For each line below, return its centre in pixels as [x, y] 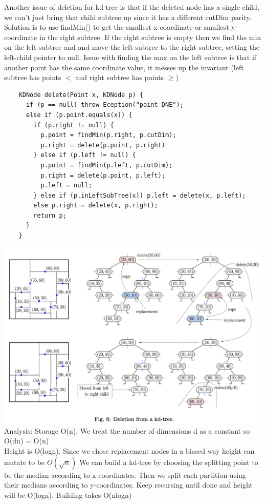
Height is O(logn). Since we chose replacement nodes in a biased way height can [129, 451]
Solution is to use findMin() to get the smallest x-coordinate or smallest [117, 27]
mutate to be [25, 462]
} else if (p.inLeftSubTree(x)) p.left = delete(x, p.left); [140, 195]
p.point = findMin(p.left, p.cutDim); [107, 165]
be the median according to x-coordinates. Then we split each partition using [125, 474]
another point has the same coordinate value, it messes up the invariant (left [124, 67]
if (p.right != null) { [74, 125]
